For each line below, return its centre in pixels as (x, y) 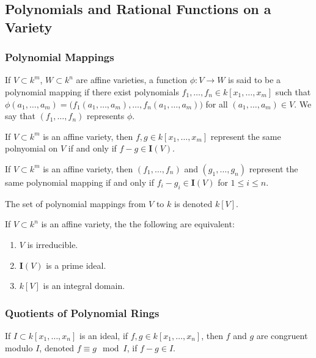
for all (217, 104)
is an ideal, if (104, 335)
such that (293, 91)
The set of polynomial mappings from (75, 203)
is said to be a (255, 80)
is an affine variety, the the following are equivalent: (138, 224)
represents (105, 116)
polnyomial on (31, 148)
